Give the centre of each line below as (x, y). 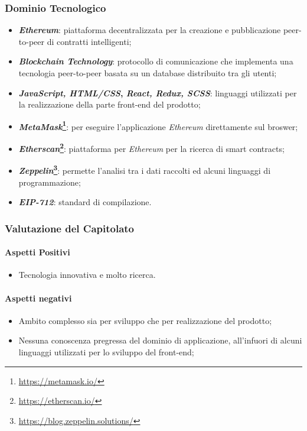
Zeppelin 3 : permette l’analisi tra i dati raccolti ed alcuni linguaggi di (145, 169)
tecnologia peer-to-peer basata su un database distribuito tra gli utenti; (148, 73)
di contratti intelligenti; (89, 41)
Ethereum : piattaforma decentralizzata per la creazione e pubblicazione (150, 30)
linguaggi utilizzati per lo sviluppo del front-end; (106, 351)
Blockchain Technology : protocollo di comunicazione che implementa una (156, 61)
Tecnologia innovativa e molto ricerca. (87, 275)
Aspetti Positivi (37, 252)
